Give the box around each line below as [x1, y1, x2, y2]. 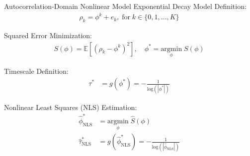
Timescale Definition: [4, 65, 69, 76]
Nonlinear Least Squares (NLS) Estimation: [4, 102, 137, 112]
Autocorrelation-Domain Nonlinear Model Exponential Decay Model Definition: [4, 1, 247, 11]
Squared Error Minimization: [4, 30, 92, 40]
